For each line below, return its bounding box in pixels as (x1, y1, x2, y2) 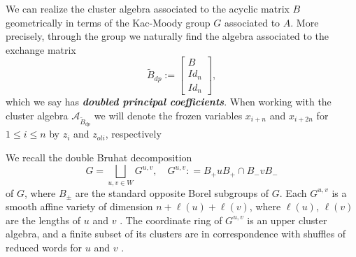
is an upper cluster (247, 212, 327, 227)
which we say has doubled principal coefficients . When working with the (6, 94, 332, 109)
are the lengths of (6, 212, 81, 227)
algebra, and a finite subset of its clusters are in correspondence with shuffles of (6, 226, 346, 241)
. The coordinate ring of (120, 212, 222, 227)
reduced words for (6, 240, 83, 255)
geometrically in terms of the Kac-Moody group (6, 15, 211, 29)
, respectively (105, 126, 162, 141)
